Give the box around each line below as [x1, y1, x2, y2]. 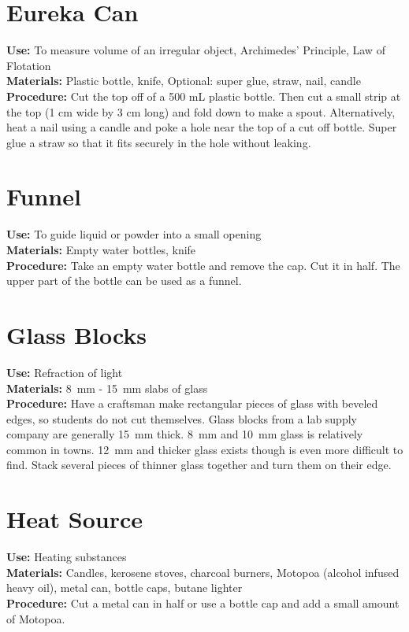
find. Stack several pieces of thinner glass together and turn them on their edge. [6, 456, 392, 473]
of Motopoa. [6, 610, 65, 626]
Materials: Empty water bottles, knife [6, 242, 196, 257]
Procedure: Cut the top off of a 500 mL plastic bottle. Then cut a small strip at [6, 87, 401, 104]
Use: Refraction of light [6, 364, 123, 380]
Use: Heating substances [6, 549, 127, 565]
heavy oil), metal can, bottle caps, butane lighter [6, 579, 243, 596]
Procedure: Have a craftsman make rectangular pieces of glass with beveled [6, 395, 378, 412]
